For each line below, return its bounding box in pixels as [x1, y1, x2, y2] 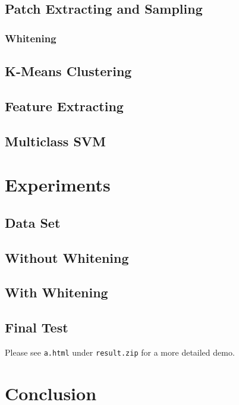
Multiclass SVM [5, 131, 106, 150]
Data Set [5, 213, 61, 231]
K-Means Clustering [5, 62, 132, 80]
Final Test [5, 318, 68, 337]
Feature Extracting [5, 96, 124, 115]
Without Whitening [5, 248, 129, 266]
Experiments [5, 172, 111, 197]
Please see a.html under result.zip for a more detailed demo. [5, 346, 235, 358]
